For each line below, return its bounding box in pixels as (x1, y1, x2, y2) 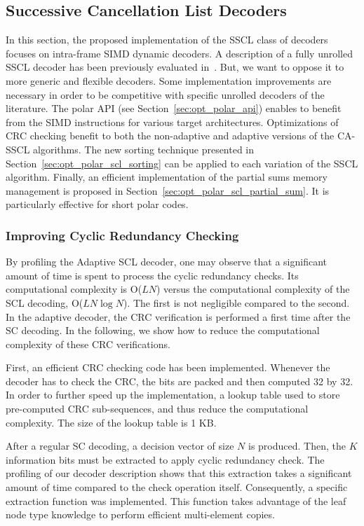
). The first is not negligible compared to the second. (123, 295, 350, 310)
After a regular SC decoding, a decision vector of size (6, 438, 234, 453)
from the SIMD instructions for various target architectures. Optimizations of (6, 114, 339, 129)
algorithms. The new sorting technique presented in (33, 141, 255, 156)
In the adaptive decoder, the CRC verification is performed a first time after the (6, 309, 351, 324)
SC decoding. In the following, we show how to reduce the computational (6, 323, 320, 338)
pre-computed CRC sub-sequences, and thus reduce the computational (6, 401, 309, 416)
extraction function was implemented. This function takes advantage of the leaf (6, 493, 346, 508)
